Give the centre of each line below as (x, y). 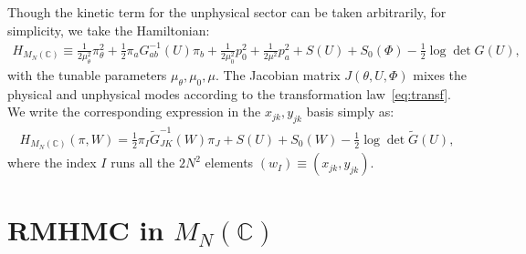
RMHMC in (86, 230)
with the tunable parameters (87, 74)
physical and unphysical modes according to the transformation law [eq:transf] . (229, 93)
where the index (52, 163)
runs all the (143, 163)
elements (229, 163)
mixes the (440, 74)
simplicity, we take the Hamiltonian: (109, 30)
